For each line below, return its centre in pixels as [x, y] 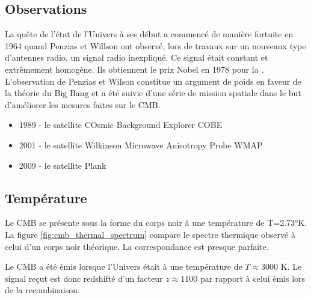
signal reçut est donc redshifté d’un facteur [84, 278]
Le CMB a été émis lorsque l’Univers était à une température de [124, 266]
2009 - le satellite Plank [63, 165]
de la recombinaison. [42, 290]
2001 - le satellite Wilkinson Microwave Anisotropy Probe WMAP [141, 144]
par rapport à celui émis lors [253, 278]
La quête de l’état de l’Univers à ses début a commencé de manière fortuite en [149, 34]
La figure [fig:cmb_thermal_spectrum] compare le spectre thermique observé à [150, 234]
